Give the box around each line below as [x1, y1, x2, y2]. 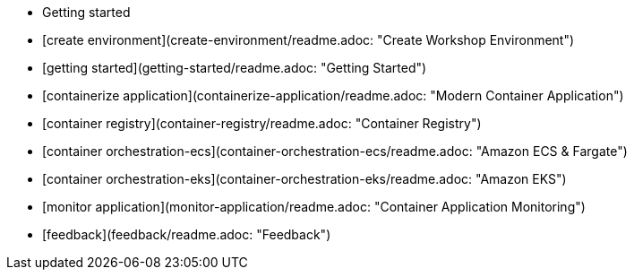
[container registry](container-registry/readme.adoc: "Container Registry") [42, 116, 482, 131]
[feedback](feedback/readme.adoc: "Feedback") [42, 227, 331, 242]
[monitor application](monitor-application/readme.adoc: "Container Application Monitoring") [42, 199, 586, 214]
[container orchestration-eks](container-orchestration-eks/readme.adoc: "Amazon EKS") [42, 171, 567, 186]
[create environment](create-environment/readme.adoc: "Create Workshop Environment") [42, 32, 575, 48]
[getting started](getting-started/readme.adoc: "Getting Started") [42, 60, 427, 75]
